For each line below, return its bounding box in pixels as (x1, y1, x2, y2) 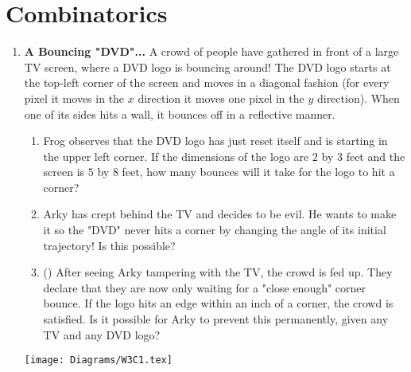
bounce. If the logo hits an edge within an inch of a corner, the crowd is (43, 295, 394, 311)
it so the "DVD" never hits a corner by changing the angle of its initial (43, 221, 386, 238)
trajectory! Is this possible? (43, 237, 176, 253)
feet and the (346, 147, 405, 164)
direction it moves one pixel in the (138, 89, 304, 106)
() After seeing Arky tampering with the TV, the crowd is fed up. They (43, 264, 393, 280)
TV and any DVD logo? (43, 326, 161, 343)
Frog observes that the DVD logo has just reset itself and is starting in (43, 132, 388, 149)
